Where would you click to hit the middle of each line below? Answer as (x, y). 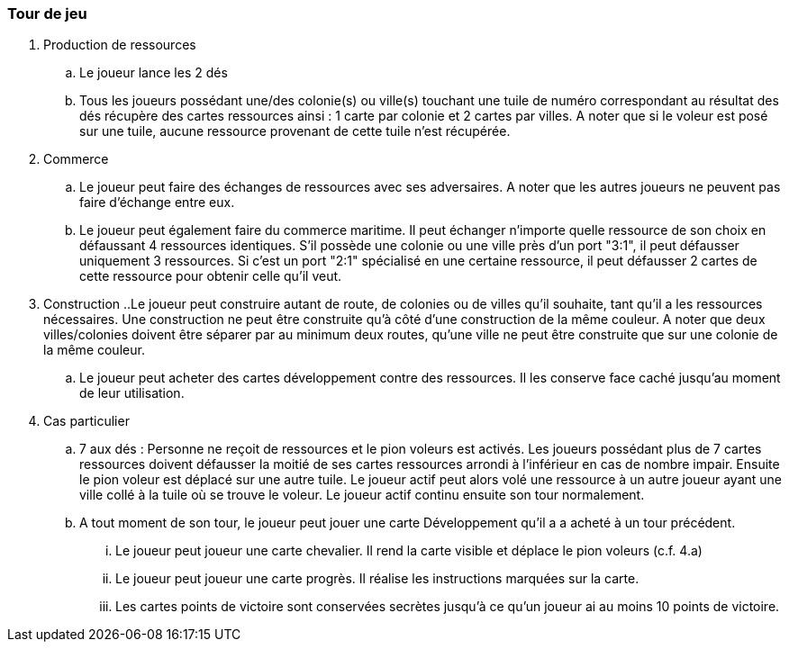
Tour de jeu (47, 14)
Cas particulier (86, 421)
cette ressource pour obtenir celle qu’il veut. (211, 276)
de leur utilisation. (132, 393)
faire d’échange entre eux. (157, 203)
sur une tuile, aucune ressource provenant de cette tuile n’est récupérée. (295, 131)
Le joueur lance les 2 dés (154, 73)
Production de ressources (120, 45)
